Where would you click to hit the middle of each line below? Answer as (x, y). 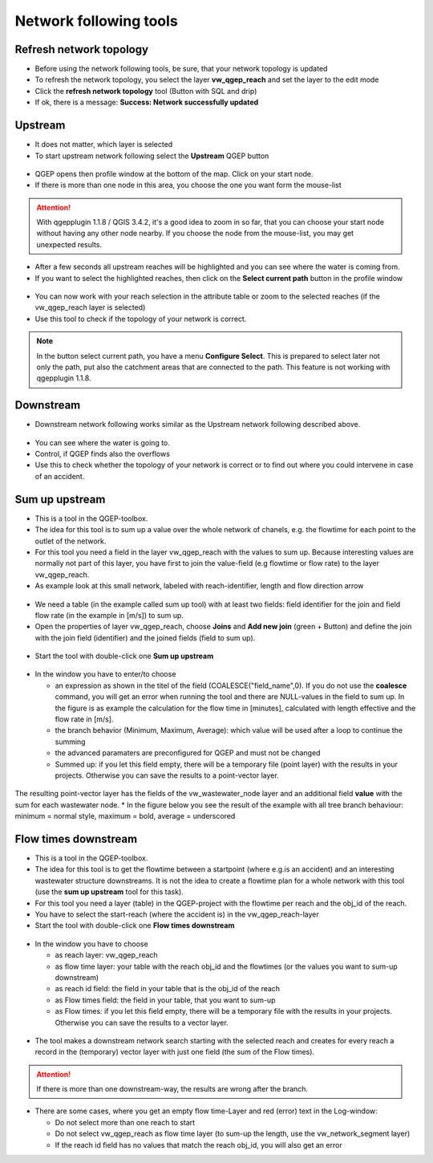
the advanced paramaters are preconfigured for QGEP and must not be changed (188, 753)
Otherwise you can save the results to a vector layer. (142, 1023)
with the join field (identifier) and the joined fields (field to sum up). (145, 637)
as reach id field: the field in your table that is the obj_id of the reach (168, 989)
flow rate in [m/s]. (84, 719)
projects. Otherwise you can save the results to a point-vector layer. (167, 775)
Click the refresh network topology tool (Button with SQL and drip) (146, 91)
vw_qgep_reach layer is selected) (90, 307)
